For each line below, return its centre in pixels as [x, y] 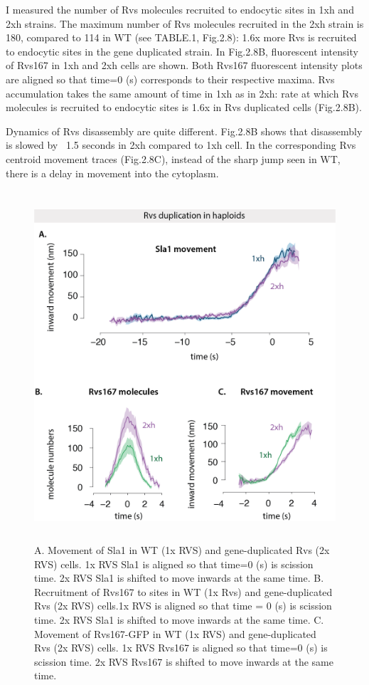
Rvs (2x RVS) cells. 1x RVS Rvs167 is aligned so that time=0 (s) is [181, 648]
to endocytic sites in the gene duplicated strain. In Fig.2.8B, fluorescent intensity [182, 51]
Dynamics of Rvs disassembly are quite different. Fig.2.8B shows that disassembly [184, 131]
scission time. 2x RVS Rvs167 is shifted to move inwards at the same [184, 661]
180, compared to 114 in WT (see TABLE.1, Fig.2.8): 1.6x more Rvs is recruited [181, 37]
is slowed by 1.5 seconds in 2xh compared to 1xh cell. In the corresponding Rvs [181, 145]
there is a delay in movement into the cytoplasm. [112, 173]
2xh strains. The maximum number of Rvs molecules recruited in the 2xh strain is [185, 23]
